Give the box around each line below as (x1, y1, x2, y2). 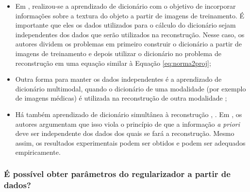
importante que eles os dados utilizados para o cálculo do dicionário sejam (15, 20, 236, 30)
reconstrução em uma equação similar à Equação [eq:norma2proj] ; (15, 58, 211, 68)
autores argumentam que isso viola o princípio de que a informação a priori (15, 118, 240, 129)
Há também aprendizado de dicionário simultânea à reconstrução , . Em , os (15, 109, 242, 119)
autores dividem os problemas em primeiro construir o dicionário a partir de (15, 39, 242, 49)
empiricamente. (15, 147, 61, 157)
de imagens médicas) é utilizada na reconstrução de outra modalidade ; (15, 93, 227, 103)
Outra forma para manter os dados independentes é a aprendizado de (15, 74, 222, 84)
